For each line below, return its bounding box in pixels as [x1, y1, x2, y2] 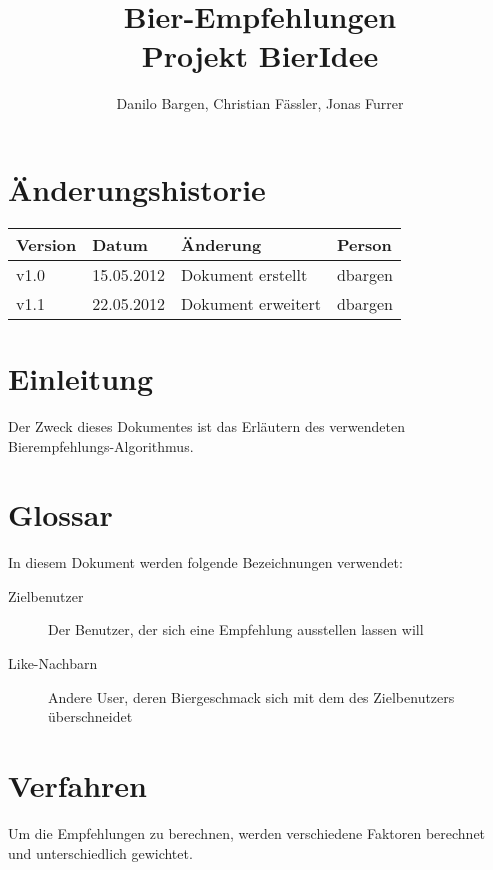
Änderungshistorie [8, 168, 266, 209]
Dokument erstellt [181, 262, 308, 286]
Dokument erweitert [181, 291, 321, 315]
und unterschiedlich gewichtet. [8, 842, 193, 863]
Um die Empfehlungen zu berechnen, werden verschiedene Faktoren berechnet [8, 822, 486, 843]
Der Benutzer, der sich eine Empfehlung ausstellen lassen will [48, 619, 424, 640]
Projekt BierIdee [141, 35, 379, 76]
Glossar [8, 494, 113, 535]
